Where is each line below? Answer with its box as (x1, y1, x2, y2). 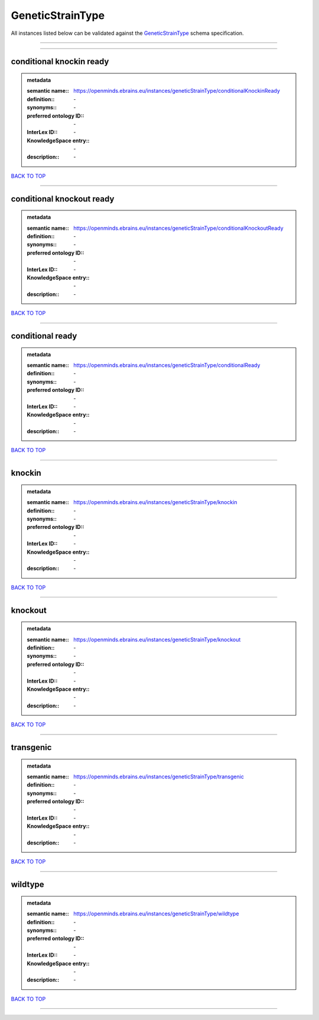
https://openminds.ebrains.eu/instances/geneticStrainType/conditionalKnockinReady (73, 87, 281, 95)
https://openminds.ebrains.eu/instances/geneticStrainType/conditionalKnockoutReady (73, 225, 284, 232)
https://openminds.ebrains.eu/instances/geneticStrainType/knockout (73, 636, 241, 643)
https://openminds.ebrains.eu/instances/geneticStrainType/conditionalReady (73, 361, 261, 369)
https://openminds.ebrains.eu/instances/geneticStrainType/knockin (73, 499, 237, 506)
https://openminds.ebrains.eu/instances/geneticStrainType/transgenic (73, 773, 245, 780)
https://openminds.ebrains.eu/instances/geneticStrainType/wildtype (73, 910, 239, 917)
